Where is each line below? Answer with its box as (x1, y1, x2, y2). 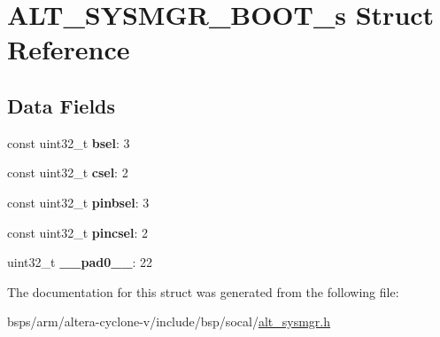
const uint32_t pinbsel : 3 (7, 192, 150, 211)
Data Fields (7, 91, 116, 119)
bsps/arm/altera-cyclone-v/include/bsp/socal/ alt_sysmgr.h (7, 312, 330, 331)
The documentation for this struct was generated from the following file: (7, 282, 399, 301)
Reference (7, 31, 130, 67)
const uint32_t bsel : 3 (7, 133, 130, 152)
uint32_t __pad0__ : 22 (7, 253, 153, 271)
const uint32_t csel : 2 (7, 163, 128, 182)
